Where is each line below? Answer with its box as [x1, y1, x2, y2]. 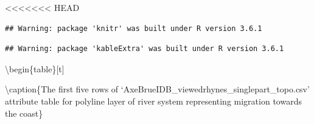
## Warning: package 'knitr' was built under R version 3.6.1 [5, 24, 262, 33]
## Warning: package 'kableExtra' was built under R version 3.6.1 [5, 44, 284, 53]
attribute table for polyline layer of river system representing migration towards [5, 94, 302, 107]
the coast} [5, 106, 43, 119]
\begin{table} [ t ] [5, 62, 65, 75]
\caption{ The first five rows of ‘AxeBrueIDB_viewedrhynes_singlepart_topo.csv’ [5, 83, 310, 95]
